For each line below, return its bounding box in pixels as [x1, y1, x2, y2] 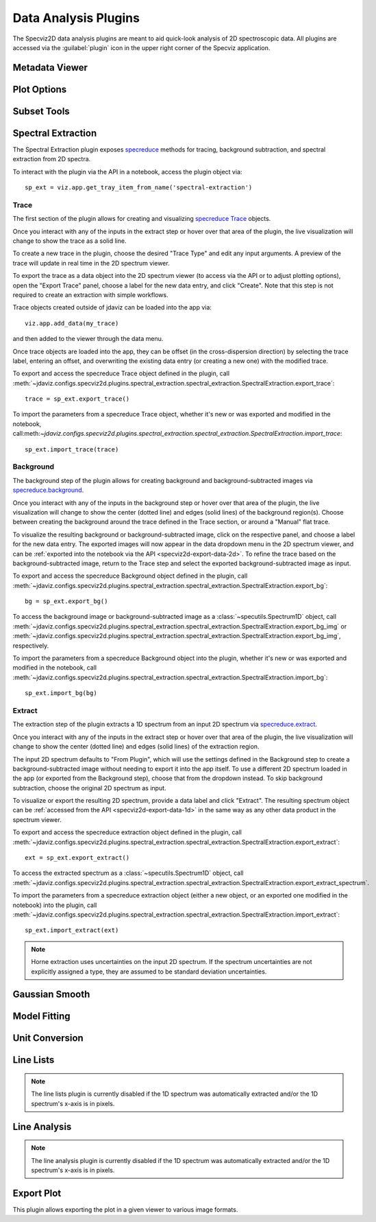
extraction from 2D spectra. [12, 155, 91, 163]
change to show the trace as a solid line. [12, 237, 127, 245]
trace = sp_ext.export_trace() [25, 395, 130, 403]
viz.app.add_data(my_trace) [25, 319, 119, 327]
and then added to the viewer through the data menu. [12, 335, 164, 343]
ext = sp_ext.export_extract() [25, 854, 130, 862]
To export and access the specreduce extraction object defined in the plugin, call [12, 828, 242, 836]
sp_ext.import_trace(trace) [25, 445, 119, 453]
